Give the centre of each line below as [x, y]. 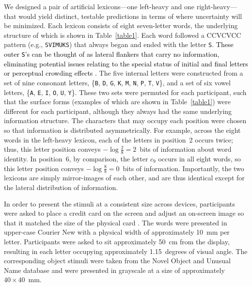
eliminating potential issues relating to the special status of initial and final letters [126, 63]
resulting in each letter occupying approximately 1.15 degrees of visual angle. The [126, 251]
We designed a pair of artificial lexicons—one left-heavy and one [99, 6]
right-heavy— [217, 6]
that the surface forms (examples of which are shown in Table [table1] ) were [117, 102]
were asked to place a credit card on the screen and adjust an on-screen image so [124, 213]
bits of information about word [186, 149]
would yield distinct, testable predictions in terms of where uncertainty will [130, 16]
